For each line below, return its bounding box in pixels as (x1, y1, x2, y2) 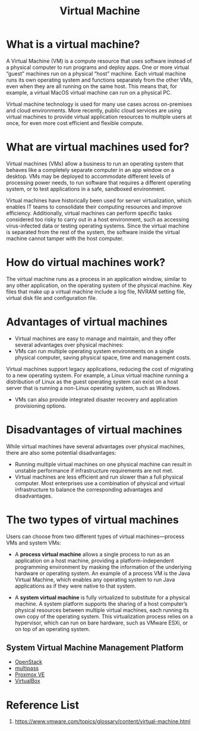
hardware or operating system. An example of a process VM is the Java (14, 570, 191, 577)
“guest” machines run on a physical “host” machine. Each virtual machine (6, 70, 186, 77)
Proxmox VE (14, 671, 45, 678)
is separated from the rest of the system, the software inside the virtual (6, 228, 180, 236)
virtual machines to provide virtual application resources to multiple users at (6, 113, 192, 120)
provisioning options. (14, 402, 67, 409)
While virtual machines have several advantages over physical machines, (6, 442, 185, 450)
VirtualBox (14, 677, 40, 685)
